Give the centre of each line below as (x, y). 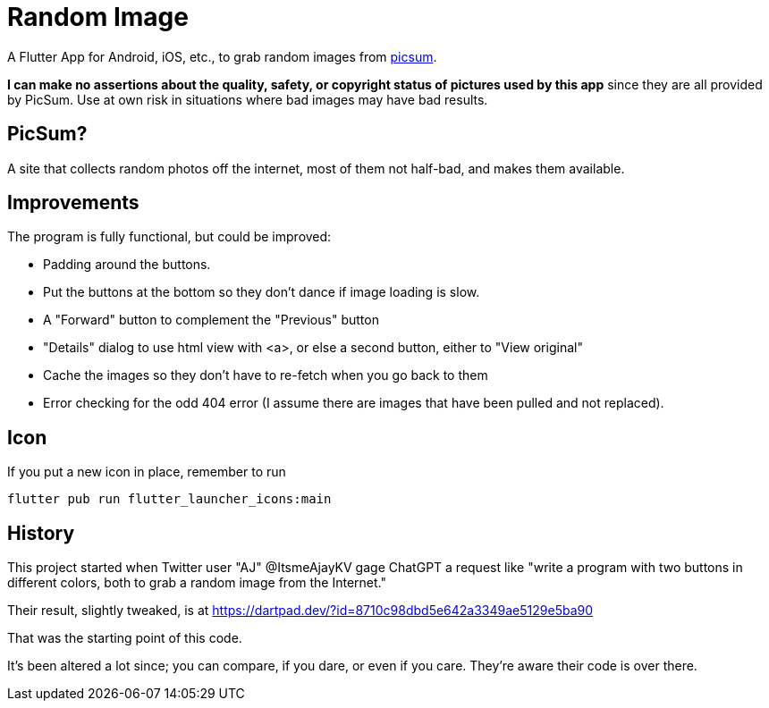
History (41, 533)
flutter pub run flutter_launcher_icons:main (169, 499)
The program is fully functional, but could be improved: (169, 237)
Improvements (73, 203)
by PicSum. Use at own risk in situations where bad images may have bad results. (248, 99)
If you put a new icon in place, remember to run (147, 472)
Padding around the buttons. (127, 265)
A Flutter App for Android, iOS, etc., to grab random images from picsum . (222, 56)
